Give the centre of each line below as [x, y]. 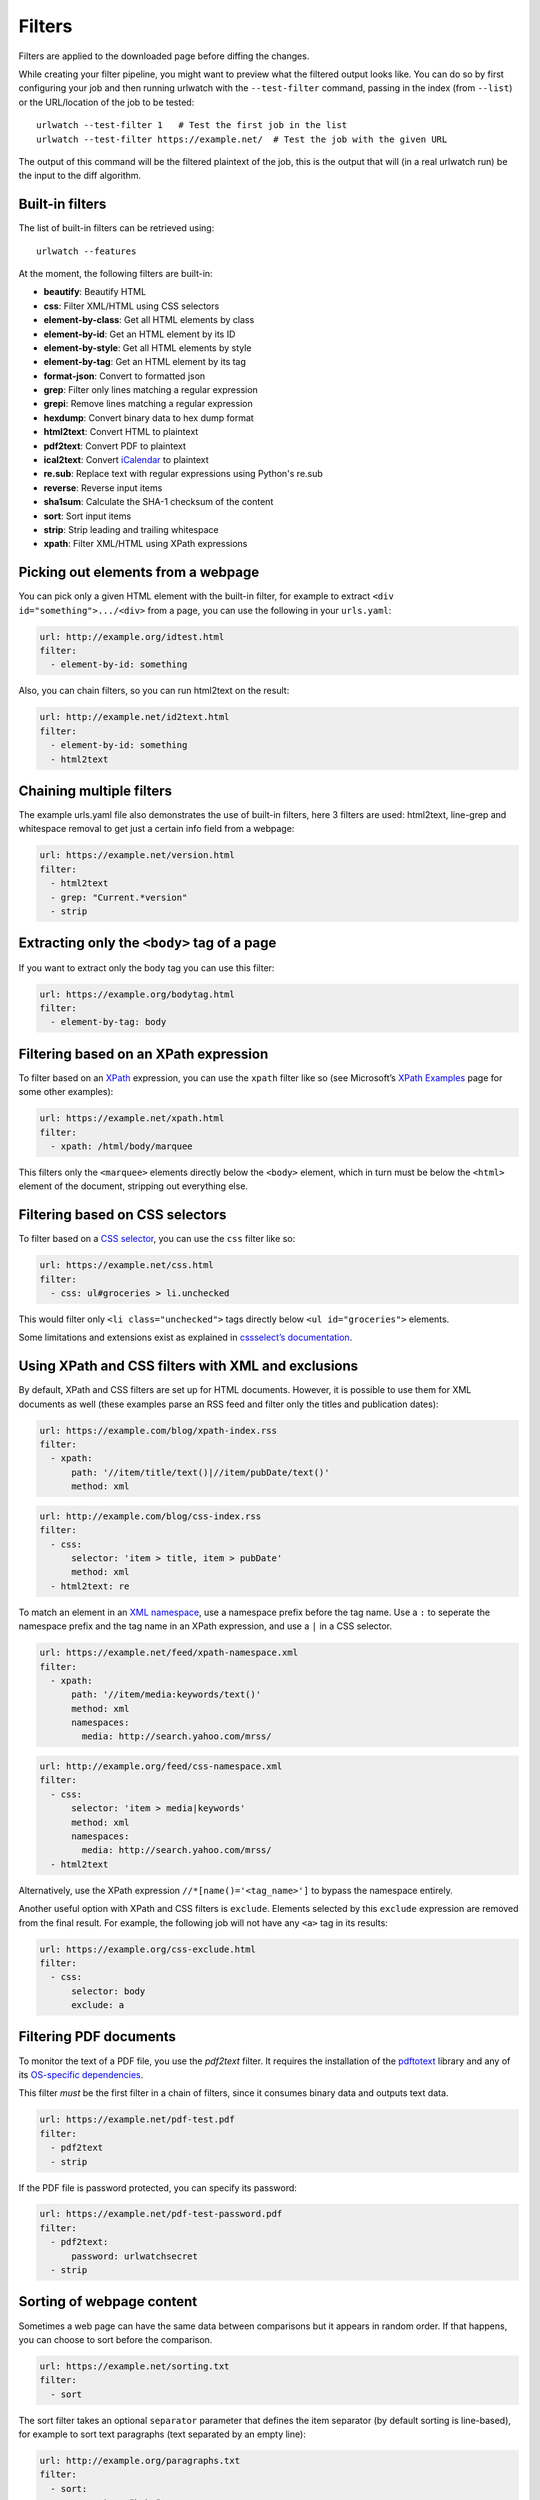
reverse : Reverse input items [103, 487]
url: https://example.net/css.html [126, 1265]
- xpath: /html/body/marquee [122, 1146]
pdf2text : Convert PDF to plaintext [115, 446]
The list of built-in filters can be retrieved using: [116, 228]
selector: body [108, 1991]
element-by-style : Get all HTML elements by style [147, 347]
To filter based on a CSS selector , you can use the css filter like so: [157, 1239]
